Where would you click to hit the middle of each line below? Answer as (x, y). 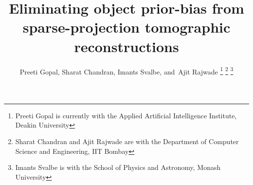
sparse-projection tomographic (126, 27)
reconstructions (126, 46)
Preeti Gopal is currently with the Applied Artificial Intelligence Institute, (126, 115)
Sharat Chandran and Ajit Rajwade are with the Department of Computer (127, 141)
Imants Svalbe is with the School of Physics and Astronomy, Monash (118, 167)
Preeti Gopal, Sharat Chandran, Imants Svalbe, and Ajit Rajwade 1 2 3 (126, 71)
